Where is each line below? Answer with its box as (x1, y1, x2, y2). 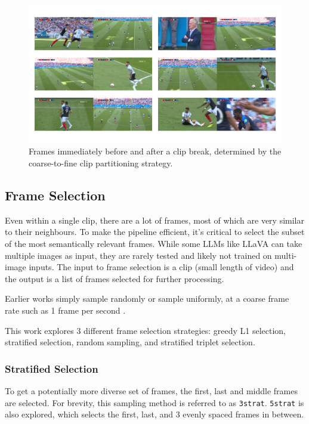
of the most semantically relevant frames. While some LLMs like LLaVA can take (5, 237, 302, 250)
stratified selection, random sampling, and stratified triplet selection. (5, 336, 255, 348)
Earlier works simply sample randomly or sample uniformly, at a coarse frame (5, 292, 289, 305)
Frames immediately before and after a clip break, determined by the (29, 145, 282, 157)
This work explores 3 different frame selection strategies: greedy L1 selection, (5, 324, 286, 336)
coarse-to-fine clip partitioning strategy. (29, 157, 173, 169)
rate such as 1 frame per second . (5, 304, 126, 317)
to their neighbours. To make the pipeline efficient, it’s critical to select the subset (5, 225, 305, 238)
